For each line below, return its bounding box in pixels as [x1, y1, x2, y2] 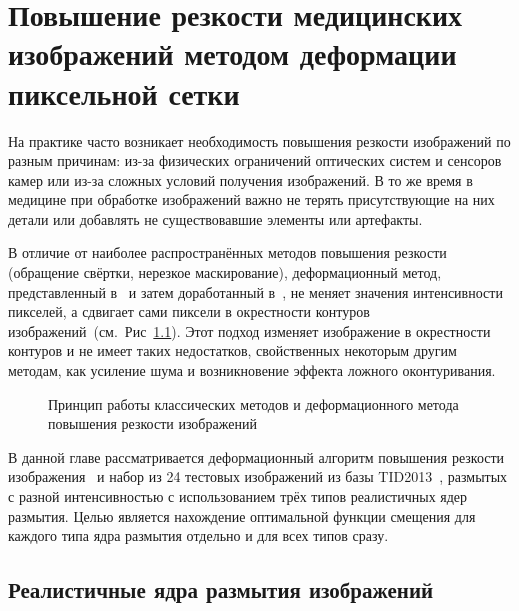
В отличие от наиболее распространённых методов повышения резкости [8, 242, 447, 263]
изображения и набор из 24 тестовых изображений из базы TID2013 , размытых [8, 466, 508, 487]
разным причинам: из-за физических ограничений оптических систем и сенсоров [8, 150, 502, 171]
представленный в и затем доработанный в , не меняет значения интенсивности [8, 281, 503, 302]
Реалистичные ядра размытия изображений [8, 574, 434, 605]
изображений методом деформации [8, 33, 457, 74]
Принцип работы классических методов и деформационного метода [48, 393, 459, 414]
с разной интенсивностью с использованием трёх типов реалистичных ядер [8, 486, 468, 506]
